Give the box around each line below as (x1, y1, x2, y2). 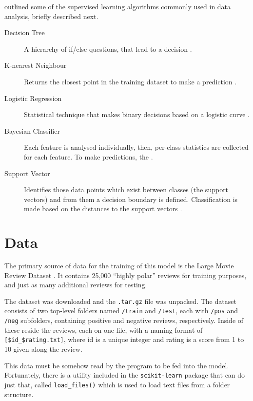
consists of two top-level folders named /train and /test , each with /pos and (4, 305, 238, 316)
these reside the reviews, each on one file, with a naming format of (4, 324, 203, 335)
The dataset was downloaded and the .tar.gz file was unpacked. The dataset (4, 296, 236, 306)
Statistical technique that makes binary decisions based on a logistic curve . (24, 109, 250, 120)
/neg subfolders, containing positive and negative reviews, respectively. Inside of (4, 315, 244, 325)
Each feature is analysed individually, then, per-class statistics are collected (24, 142, 249, 152)
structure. (4, 389, 34, 399)
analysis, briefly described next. (4, 11, 98, 21)
